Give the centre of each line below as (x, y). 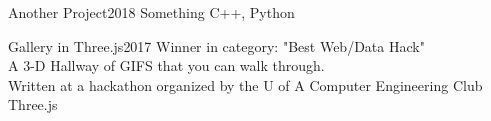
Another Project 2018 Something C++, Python (151, 12)
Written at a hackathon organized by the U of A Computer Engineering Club (245, 84)
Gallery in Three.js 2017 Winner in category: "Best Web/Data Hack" (216, 45)
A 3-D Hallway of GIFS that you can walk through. (166, 65)
